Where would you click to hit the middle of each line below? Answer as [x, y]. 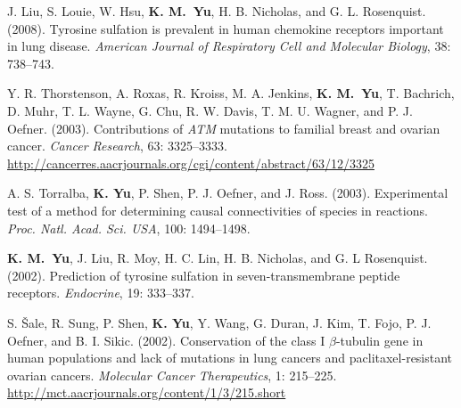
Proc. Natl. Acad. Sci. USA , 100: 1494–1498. [129, 228]
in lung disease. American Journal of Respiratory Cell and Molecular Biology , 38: [229, 46]
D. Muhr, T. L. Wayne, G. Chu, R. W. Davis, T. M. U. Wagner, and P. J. [210, 110]
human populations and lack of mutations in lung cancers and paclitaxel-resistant [230, 358]
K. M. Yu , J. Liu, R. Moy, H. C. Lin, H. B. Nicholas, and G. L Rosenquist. [218, 258]
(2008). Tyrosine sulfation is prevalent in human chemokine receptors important [226, 28]
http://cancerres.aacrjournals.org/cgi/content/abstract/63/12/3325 [191, 163]
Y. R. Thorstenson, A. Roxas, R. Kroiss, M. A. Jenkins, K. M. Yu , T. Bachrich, [231, 93]
